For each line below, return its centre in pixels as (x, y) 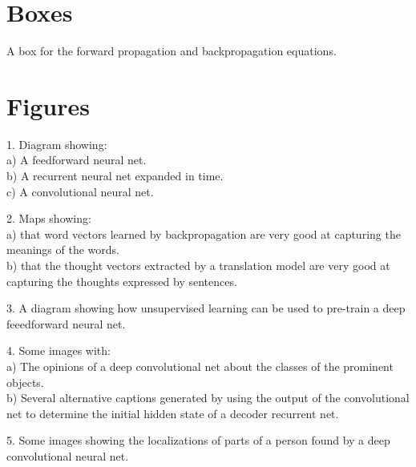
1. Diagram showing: (57, 144)
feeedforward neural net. (66, 323)
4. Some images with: (59, 350)
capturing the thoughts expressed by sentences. (122, 281)
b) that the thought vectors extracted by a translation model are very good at (198, 265)
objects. (25, 382)
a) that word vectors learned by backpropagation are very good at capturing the (204, 233)
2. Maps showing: (49, 218)
